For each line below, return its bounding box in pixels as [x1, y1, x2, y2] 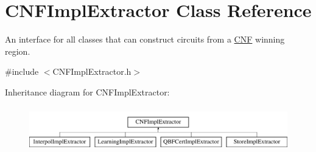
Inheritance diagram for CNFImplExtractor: [5, 85, 170, 98]
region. [5, 44, 30, 57]
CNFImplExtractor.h [52, 65, 132, 78]
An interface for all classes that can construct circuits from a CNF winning [5, 33, 285, 46]
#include [5, 65, 39, 78]
